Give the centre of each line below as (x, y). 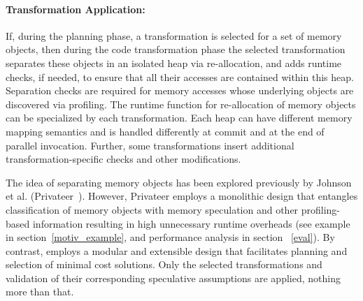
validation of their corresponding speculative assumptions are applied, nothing (173, 278)
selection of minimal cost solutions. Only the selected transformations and (164, 264)
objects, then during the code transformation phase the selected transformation (176, 49)
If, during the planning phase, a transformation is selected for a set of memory (174, 35)
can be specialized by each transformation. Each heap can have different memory (179, 118)
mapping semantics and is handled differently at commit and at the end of (165, 131)
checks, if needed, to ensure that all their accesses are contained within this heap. (180, 76)
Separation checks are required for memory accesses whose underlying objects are (180, 90)
